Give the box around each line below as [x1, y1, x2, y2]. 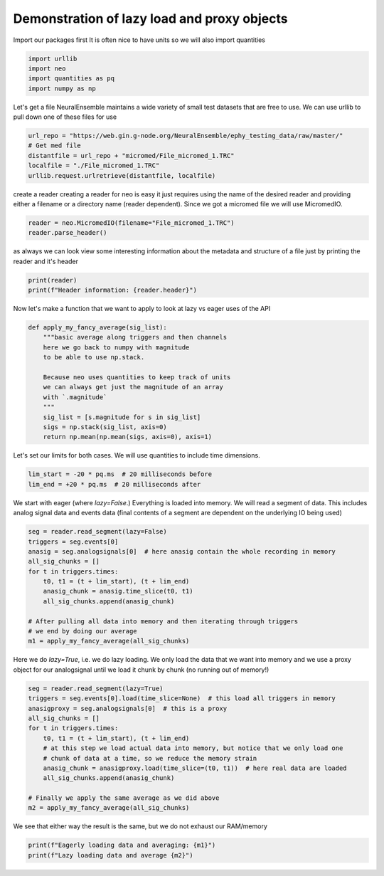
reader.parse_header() [28, 228, 107, 237]
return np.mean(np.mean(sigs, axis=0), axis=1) [43, 433, 213, 441]
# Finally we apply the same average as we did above [28, 794, 220, 802]
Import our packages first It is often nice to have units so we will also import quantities [13, 36, 266, 44]
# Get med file [28, 142, 81, 149]
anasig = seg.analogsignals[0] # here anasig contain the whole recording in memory [28, 547, 336, 555]
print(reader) [28, 276, 78, 284]
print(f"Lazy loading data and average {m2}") [28, 851, 193, 859]
